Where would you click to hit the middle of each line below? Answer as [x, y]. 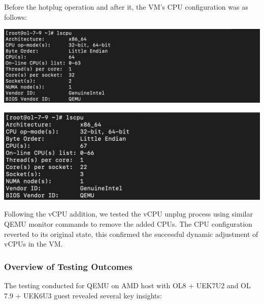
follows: [16, 17]
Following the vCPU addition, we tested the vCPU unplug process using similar [128, 214]
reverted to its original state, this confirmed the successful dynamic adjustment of [131, 234]
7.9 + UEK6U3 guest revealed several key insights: [83, 295]
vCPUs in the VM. [34, 244]
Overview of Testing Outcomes [68, 266]
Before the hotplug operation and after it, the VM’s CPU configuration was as [126, 7]
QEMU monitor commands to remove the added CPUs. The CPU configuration [128, 223]
